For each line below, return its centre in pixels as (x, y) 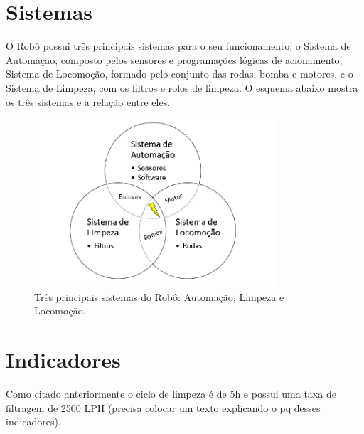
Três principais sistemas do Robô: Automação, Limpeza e (159, 296)
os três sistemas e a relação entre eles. (88, 101)
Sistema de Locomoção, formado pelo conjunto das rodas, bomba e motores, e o (180, 74)
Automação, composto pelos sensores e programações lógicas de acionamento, (174, 59)
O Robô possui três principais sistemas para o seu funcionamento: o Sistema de (178, 46)
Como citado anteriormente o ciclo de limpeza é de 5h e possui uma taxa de (171, 393)
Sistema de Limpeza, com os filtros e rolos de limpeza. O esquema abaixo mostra (182, 87)
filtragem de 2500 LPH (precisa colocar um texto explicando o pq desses (163, 407)
